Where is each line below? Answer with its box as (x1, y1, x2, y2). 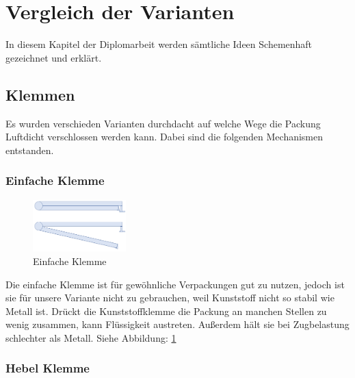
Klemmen (5, 84, 75, 105)
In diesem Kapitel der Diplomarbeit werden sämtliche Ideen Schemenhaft (5, 37, 313, 51)
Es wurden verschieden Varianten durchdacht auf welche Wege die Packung (5, 116, 321, 130)
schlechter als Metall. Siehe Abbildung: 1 (5, 330, 176, 344)
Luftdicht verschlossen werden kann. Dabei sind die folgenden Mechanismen (5, 129, 324, 144)
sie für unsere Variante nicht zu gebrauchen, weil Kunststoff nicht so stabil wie (5, 290, 334, 305)
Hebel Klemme (5, 360, 90, 377)
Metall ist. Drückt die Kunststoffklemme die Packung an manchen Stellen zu (5, 303, 327, 318)
